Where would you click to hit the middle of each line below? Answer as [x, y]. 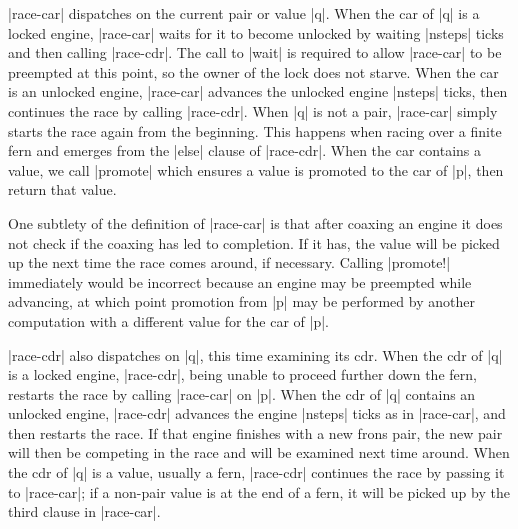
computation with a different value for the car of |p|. [168, 320]
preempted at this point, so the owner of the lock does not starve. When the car [253, 71]
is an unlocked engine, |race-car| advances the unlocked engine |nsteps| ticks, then [258, 91]
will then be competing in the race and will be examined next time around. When [259, 452]
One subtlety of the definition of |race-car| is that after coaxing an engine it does [255, 222]
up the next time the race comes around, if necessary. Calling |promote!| [229, 262]
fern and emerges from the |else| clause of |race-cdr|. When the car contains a [244, 150]
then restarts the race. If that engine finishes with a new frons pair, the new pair [255, 432]
